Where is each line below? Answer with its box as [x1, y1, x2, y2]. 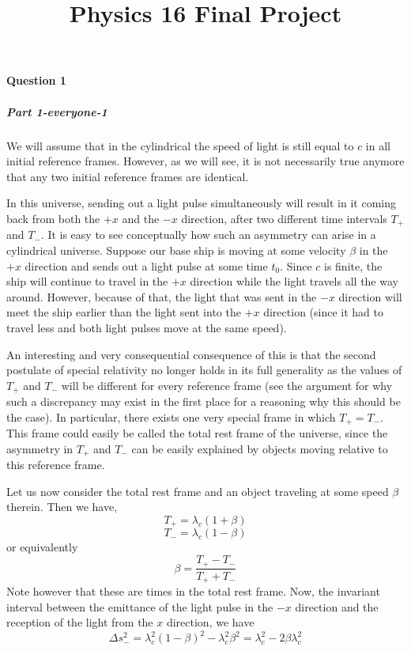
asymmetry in [6, 440, 74, 456]
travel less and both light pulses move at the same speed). [6, 319, 287, 335]
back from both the [6, 210, 100, 226]
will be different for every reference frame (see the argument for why [61, 377, 393, 393]
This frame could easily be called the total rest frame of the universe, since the [6, 425, 388, 441]
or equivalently [6, 539, 78, 555]
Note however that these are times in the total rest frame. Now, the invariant [6, 583, 380, 600]
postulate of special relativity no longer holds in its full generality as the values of [6, 361, 402, 378]
